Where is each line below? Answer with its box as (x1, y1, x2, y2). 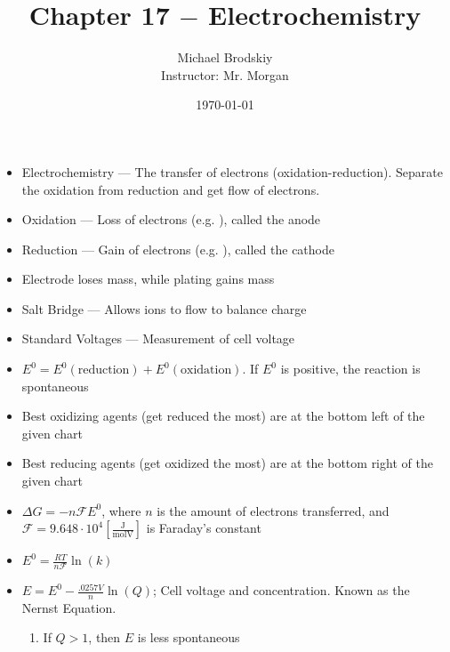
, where (101, 501, 141, 519)
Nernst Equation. (21, 598, 117, 616)
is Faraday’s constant (146, 519, 261, 537)
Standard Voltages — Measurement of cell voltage (21, 329, 295, 348)
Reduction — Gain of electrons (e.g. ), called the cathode (21, 239, 334, 258)
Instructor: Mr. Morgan (161, 65, 289, 84)
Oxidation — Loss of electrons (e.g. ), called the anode (21, 210, 321, 229)
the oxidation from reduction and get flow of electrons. (21, 180, 320, 198)
